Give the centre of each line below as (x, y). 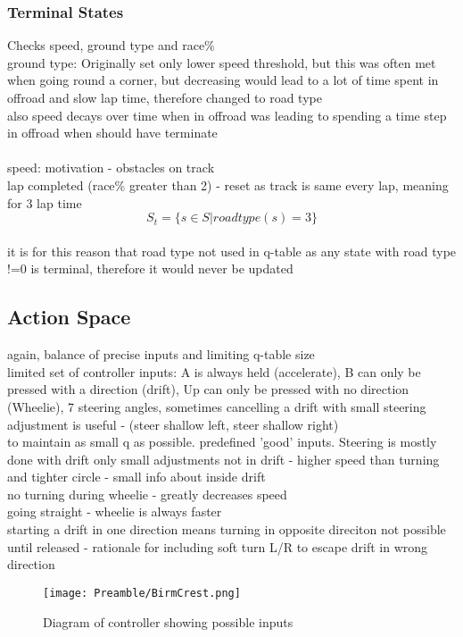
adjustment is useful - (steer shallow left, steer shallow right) (173, 424)
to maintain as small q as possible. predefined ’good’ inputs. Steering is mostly (222, 442)
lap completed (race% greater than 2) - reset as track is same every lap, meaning (228, 184)
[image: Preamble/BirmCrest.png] (142, 593)
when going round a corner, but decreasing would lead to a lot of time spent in (223, 80)
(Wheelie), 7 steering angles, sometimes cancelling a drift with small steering (217, 406)
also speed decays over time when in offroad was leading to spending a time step (227, 115)
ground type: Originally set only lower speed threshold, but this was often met (222, 62)
